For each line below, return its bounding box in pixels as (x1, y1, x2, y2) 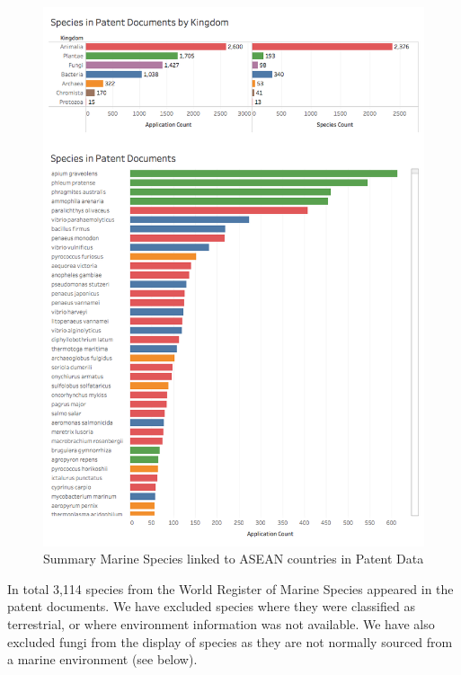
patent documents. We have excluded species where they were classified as (7, 597, 415, 616)
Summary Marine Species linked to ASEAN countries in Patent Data (43, 549, 424, 568)
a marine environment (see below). (7, 650, 198, 669)
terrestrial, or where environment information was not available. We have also (7, 615, 435, 634)
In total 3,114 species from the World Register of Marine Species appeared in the (7, 579, 454, 598)
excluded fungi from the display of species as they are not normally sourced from (7, 632, 453, 651)
